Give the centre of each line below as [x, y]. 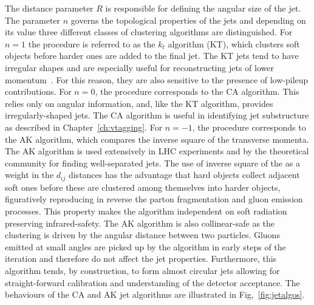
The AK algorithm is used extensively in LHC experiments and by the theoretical [157, 151]
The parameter [33, 20]
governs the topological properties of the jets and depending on [188, 20]
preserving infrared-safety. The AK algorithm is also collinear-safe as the [140, 223]
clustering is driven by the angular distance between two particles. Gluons [142, 235]
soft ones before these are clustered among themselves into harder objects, [143, 187]
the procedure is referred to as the [92, 43]
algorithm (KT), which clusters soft [234, 43]
